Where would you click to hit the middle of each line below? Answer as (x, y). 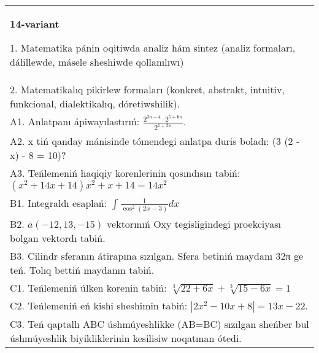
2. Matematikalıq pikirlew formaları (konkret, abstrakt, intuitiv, (147, 89)
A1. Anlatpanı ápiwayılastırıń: (75, 121)
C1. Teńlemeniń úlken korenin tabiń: (88, 287)
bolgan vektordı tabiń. (58, 238)
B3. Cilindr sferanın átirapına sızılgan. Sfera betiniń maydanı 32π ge (157, 255)
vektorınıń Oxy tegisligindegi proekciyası (194, 223)
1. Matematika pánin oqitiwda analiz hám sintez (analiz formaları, (153, 48)
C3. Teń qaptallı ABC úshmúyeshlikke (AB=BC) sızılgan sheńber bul (159, 324)
